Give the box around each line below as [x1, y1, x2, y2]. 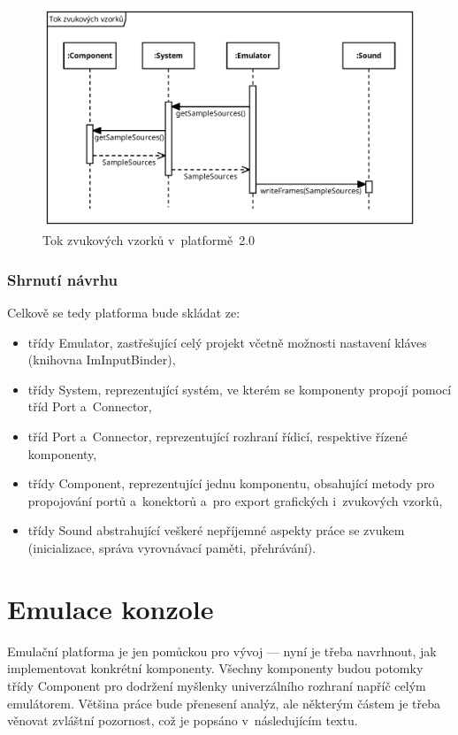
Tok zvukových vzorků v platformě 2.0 [42, 231, 256, 249]
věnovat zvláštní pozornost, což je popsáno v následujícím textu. [7, 711, 358, 730]
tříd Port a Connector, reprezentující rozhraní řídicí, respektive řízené [27, 427, 408, 446]
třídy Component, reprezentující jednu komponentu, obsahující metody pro [27, 474, 435, 493]
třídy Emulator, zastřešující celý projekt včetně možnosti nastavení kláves [27, 333, 427, 351]
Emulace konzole [7, 590, 214, 626]
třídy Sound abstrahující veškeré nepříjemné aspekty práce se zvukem [27, 521, 405, 540]
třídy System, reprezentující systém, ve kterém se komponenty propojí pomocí [27, 379, 452, 398]
